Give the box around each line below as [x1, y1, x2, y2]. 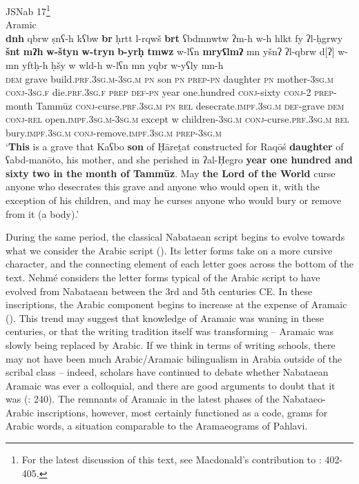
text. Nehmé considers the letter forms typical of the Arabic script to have [6, 270, 320, 284]
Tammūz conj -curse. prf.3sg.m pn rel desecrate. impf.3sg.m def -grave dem [35, 98, 345, 112]
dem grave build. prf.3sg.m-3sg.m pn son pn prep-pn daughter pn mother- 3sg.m [6, 71, 334, 85]
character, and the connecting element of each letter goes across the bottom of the [6, 256, 353, 271]
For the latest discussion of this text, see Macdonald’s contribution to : [21, 452, 322, 467]
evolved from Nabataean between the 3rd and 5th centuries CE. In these [6, 283, 313, 298]
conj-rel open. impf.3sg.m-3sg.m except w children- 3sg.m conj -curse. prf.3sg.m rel [6, 112, 349, 126]
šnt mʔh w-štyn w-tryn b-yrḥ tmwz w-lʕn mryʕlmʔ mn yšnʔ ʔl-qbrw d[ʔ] [6, 44, 335, 59]
